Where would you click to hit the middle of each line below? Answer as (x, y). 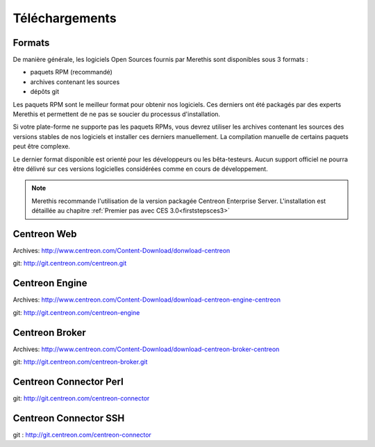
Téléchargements (65, 18)
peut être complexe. (42, 147)
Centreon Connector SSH (69, 418)
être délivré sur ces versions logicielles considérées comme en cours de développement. (140, 169)
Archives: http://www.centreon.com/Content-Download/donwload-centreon (122, 251)
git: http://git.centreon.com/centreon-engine (76, 312)
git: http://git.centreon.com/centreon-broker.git (80, 362)
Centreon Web (45, 234)
